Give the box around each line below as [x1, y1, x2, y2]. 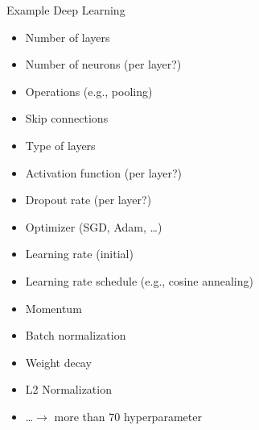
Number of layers [25, 28, 110, 45]
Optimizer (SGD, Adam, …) [25, 218, 162, 235]
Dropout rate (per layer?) [25, 191, 152, 208]
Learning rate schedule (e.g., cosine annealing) [25, 272, 253, 289]
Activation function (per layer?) [25, 164, 182, 181]
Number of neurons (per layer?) [25, 56, 182, 73]
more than [54, 407, 105, 424]
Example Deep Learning [6, 2, 125, 18]
